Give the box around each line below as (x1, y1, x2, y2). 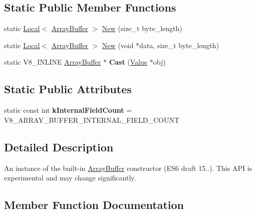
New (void (102, 40, 134, 50)
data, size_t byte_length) (139, 40, 219, 50)
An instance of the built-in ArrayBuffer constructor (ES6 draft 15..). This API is (4, 162, 252, 173)
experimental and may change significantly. (4, 172, 136, 183)
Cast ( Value (109, 57, 148, 67)
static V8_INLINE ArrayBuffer (4, 57, 101, 67)
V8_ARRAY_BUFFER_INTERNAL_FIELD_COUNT (4, 114, 180, 125)
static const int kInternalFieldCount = (4, 105, 132, 115)
